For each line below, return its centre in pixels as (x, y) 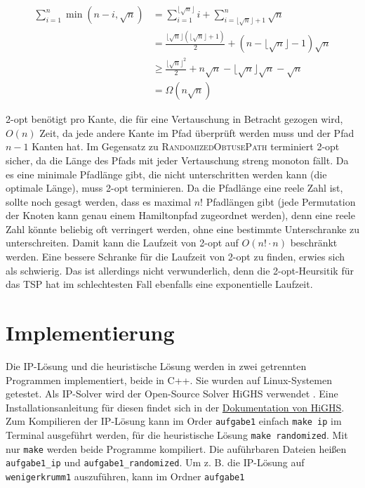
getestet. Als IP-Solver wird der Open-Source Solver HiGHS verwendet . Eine (172, 394)
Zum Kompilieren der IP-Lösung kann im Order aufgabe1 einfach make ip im (174, 421)
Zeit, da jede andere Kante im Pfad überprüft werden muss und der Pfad (197, 132)
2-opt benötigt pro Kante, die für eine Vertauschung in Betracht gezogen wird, (174, 119)
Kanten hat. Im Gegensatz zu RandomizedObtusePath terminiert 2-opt (186, 146)
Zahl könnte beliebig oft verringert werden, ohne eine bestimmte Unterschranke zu (182, 229)
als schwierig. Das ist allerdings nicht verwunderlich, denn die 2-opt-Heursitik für (180, 270)
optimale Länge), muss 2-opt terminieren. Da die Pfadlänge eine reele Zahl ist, (174, 188)
